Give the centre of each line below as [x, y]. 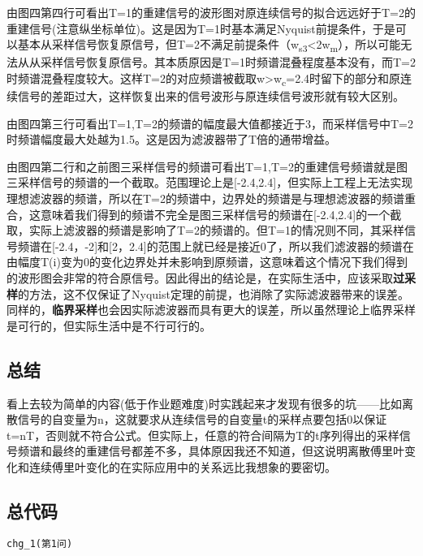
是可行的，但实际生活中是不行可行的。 [109, 325]
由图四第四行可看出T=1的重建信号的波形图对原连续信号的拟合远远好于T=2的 [211, 12]
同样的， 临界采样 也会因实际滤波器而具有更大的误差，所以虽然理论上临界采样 [211, 310]
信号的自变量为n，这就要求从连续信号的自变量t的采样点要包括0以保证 [202, 419]
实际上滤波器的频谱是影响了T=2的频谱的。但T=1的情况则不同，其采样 [216, 230]
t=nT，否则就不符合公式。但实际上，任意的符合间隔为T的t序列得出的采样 [203, 435]
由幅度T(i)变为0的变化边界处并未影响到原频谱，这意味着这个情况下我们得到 [207, 262]
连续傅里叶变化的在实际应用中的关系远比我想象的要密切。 [182, 466]
